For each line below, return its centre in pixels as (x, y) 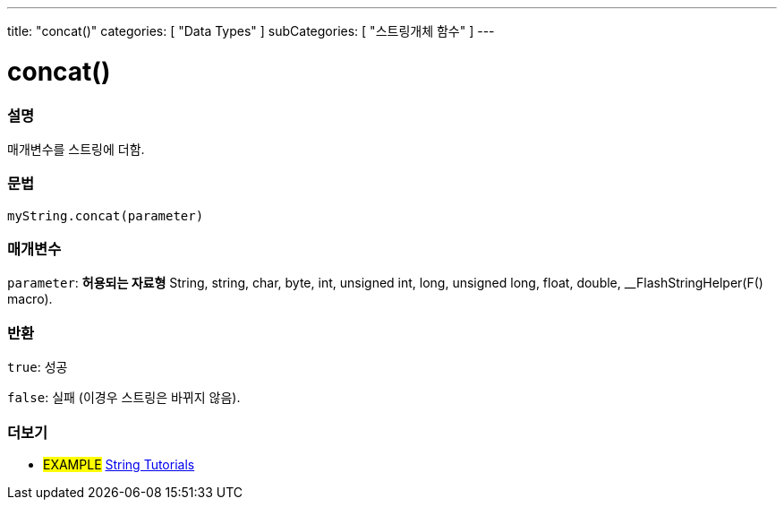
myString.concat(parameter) (106, 215)
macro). (30, 299)
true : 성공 (38, 367)
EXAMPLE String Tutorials (119, 464)
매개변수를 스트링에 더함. (76, 149)
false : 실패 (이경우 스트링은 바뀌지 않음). (124, 398)
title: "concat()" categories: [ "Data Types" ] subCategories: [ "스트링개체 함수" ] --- (251, 31)
